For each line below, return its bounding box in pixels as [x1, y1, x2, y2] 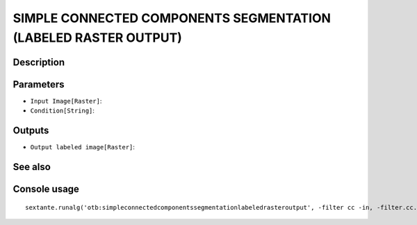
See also [13, 160, 51, 173]
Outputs [13, 125, 49, 137]
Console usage [13, 183, 80, 194]
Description [13, 56, 65, 68]
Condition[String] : [30, 106, 95, 115]
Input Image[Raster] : [30, 97, 102, 105]
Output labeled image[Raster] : [30, 143, 136, 151]
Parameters [13, 78, 65, 90]
